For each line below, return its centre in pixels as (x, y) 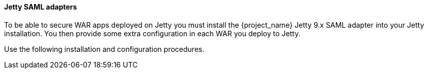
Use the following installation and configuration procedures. (104, 49)
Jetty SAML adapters (41, 7)
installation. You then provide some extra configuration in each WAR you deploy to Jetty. (152, 33)
